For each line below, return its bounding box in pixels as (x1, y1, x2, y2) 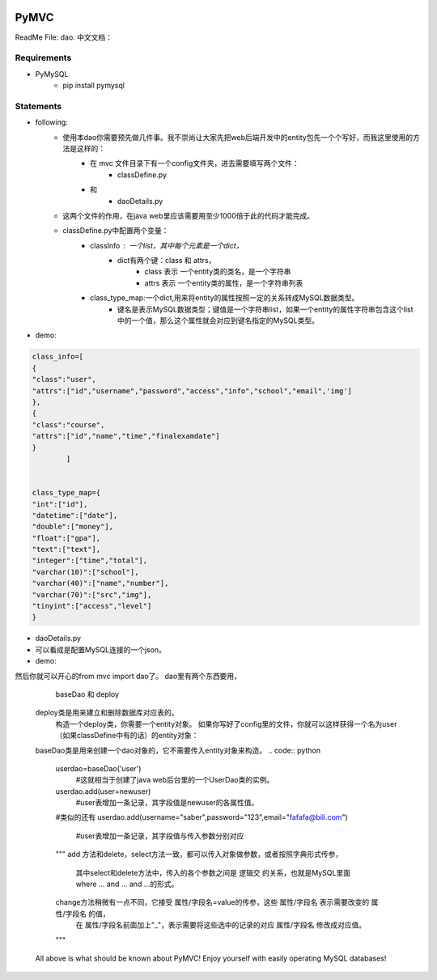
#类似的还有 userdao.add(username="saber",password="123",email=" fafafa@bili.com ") (55, 812, 348, 822)
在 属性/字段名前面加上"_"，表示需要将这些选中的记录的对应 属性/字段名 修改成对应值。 (75, 920, 367, 930)
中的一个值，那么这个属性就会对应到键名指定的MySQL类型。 (117, 316, 320, 325)
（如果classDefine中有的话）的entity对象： (55, 731, 199, 740)
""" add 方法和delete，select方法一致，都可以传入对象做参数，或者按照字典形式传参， (55, 850, 343, 859)
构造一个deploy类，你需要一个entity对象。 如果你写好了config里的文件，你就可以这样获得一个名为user (55, 719, 397, 728)
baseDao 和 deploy (55, 689, 120, 699)
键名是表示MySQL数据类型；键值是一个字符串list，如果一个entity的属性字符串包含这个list (117, 304, 414, 314)
